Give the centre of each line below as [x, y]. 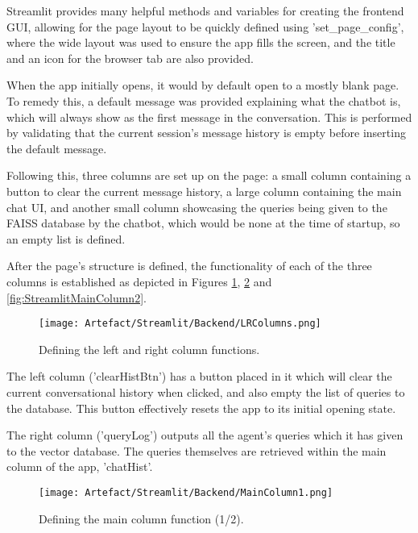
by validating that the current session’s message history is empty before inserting [206, 133]
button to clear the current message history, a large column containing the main [204, 191]
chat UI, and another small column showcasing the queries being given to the [197, 207]
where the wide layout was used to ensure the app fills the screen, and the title [201, 42]
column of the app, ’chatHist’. [80, 466]
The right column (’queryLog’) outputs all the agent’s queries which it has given [205, 435]
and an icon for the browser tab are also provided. [130, 58]
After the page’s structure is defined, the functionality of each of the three [189, 266]
